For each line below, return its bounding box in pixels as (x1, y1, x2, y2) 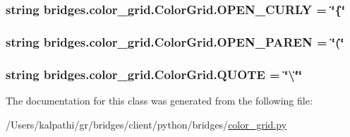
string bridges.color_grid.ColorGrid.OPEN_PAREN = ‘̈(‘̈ (6, 32, 344, 50)
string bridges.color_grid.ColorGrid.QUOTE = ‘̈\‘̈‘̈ (6, 65, 303, 83)
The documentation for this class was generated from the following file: (6, 93, 313, 107)
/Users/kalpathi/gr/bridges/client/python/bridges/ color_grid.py (6, 117, 287, 131)
